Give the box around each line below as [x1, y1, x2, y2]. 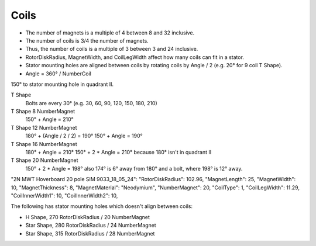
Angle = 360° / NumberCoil [25, 70, 92, 77]
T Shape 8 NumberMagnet [11, 108, 75, 115]
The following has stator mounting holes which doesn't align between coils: [11, 203, 193, 210]
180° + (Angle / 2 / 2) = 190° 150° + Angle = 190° [25, 132, 143, 140]
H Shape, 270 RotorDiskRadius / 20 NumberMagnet [25, 213, 150, 220]
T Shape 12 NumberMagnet [11, 124, 77, 131]
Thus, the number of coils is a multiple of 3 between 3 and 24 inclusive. [25, 46, 198, 53]
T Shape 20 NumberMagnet [11, 157, 78, 164]
